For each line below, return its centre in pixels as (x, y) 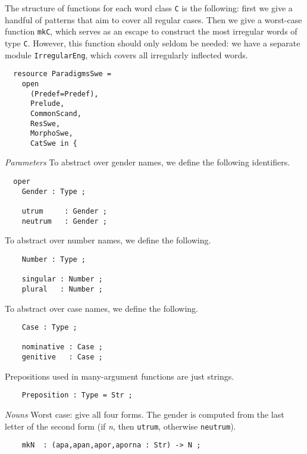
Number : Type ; (54, 259)
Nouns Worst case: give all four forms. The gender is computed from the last (145, 414)
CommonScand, (56, 113)
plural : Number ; (62, 289)
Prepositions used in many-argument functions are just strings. (120, 376)
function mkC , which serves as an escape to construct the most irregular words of (151, 31)
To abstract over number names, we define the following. (108, 240)
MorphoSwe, (51, 134)
